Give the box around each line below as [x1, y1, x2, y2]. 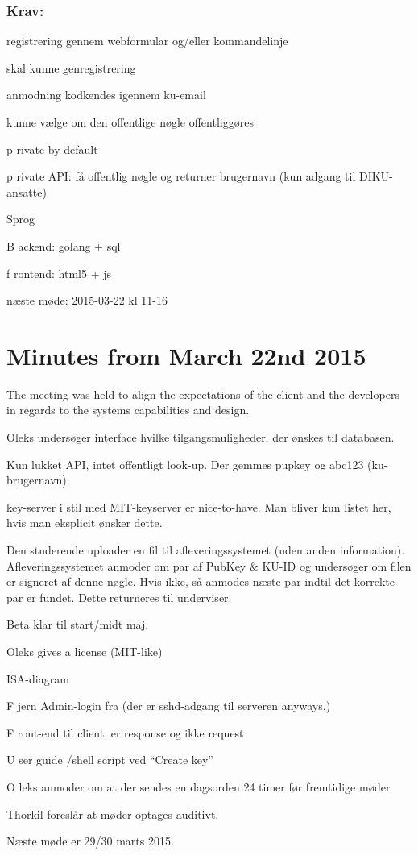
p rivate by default [6, 140, 98, 157]
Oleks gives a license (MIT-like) [6, 643, 163, 659]
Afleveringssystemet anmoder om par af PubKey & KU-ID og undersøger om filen [6, 557, 412, 574]
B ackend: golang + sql [6, 237, 121, 254]
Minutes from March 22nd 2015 [6, 338, 366, 371]
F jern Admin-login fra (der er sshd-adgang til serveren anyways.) [6, 697, 331, 714]
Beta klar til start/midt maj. [6, 616, 149, 633]
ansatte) [6, 183, 47, 200]
